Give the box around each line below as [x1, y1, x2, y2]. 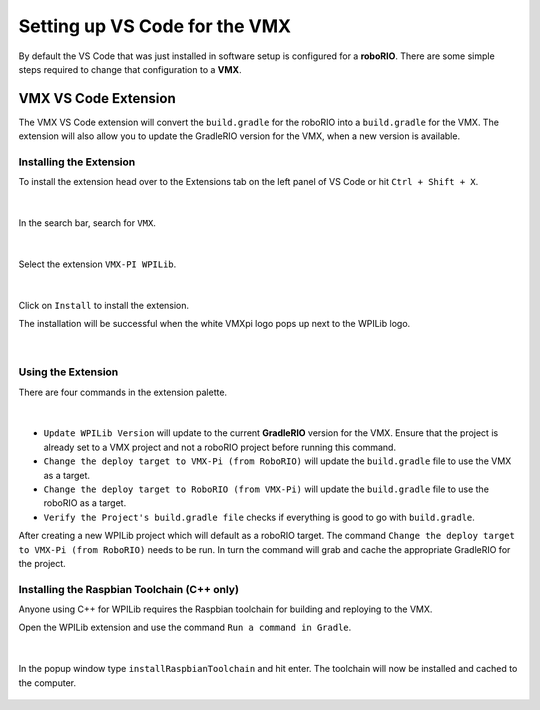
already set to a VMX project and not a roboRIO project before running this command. [43, 441, 397, 453]
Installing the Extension [18, 155, 136, 169]
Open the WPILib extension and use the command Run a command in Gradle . [18, 621, 352, 634]
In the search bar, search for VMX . [18, 217, 157, 229]
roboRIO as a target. [43, 497, 127, 509]
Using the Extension [18, 365, 119, 379]
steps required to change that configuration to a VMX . [18, 63, 242, 75]
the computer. [18, 676, 77, 689]
